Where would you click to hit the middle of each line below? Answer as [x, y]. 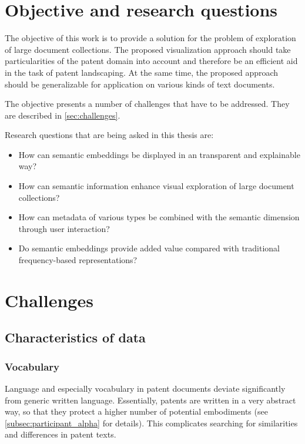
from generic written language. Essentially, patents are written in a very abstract [150, 400]
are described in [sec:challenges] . [63, 115]
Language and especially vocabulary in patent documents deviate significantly [145, 388]
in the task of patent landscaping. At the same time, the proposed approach [142, 72]
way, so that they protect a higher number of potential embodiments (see [136, 411]
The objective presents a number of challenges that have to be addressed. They [147, 104]
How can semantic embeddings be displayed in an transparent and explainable [159, 154]
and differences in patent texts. [61, 434]
